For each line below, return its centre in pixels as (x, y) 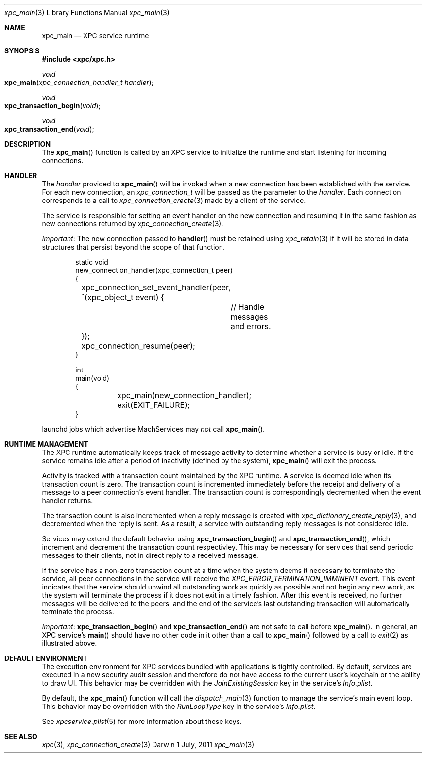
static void (92, 262)
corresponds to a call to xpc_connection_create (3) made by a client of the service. (174, 200)
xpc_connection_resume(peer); (138, 346)
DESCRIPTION (28, 144)
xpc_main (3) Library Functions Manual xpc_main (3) (87, 12)
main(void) (93, 378)
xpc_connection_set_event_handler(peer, (156, 287)
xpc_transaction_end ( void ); (49, 129)
